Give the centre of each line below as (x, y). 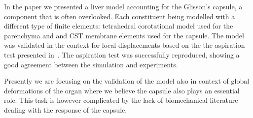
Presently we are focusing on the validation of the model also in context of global (127, 81)
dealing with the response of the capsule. (66, 109)
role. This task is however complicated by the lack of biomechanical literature (121, 100)
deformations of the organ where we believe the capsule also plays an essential (122, 90)
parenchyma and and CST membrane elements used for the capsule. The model (124, 35)
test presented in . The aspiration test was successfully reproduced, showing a (122, 54)
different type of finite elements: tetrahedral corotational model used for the (119, 26)
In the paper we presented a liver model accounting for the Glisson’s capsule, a (123, 6)
